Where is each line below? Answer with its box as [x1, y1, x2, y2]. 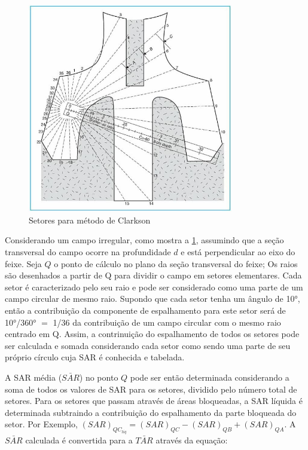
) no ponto [79, 371, 118, 383]
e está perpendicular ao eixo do [181, 246, 295, 258]
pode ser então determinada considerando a [130, 371, 289, 383]
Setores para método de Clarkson [29, 213, 151, 226]
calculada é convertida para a [25, 433, 133, 446]
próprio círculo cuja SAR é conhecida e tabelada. [5, 351, 185, 363]
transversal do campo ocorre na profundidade [5, 246, 171, 258]
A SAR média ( [5, 371, 62, 383]
